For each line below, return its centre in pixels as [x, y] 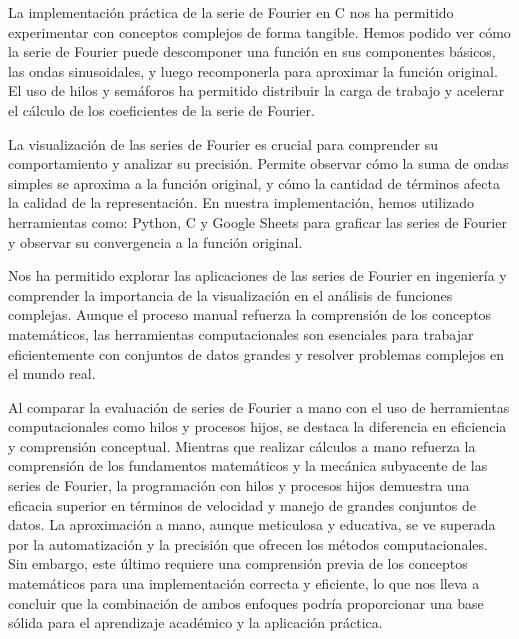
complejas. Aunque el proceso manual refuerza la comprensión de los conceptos [250, 314]
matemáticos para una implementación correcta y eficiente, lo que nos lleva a [244, 583]
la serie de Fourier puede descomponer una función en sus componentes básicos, [252, 51]
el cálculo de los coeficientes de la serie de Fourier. [161, 109]
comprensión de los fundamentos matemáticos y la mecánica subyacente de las [248, 465]
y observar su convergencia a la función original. [155, 241]
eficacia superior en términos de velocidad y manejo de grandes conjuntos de [242, 504]
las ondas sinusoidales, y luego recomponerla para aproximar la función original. [253, 70]
